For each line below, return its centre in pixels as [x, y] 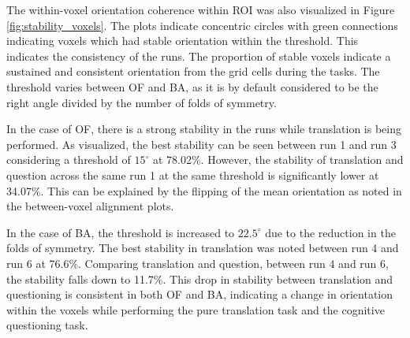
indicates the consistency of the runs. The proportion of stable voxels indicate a [199, 56]
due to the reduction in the [330, 232]
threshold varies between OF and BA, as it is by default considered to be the [192, 86]
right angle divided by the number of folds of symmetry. [142, 102]
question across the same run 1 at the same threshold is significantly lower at [193, 175]
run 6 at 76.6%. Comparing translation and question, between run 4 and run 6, [198, 263]
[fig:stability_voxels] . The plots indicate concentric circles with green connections [202, 25]
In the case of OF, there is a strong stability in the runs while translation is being [204, 129]
